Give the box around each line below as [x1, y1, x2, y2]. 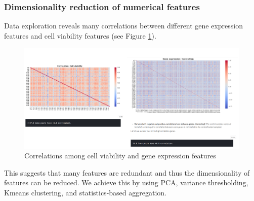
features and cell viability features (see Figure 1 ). [4, 30, 156, 41]
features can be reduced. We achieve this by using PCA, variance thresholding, [4, 177, 248, 188]
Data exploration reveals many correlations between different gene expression [4, 20, 243, 31]
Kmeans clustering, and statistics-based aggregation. [4, 187, 166, 197]
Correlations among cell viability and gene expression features [24, 150, 216, 161]
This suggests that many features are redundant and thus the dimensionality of [4, 167, 250, 178]
